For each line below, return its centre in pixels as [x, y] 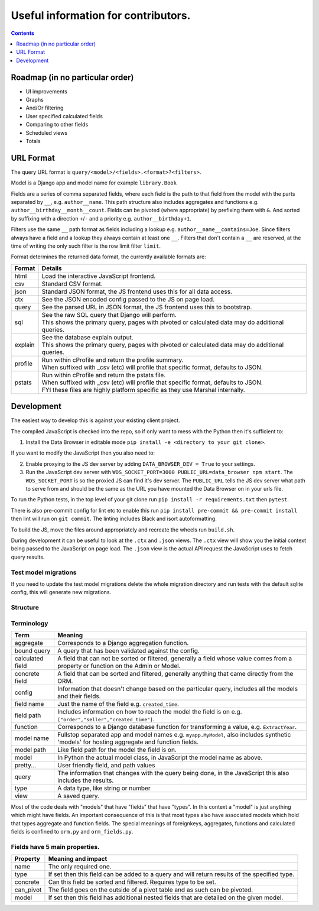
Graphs [35, 100]
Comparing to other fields [57, 125]
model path [30, 750]
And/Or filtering [45, 108]
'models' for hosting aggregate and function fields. [128, 742]
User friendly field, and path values [106, 765]
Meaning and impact [78, 859]
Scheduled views [47, 132]
